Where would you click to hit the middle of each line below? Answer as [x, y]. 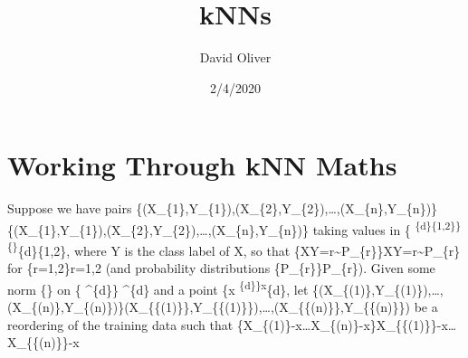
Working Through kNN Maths [202, 165]
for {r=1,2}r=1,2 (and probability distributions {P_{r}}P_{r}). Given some [221, 268]
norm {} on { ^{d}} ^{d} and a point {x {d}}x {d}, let [158, 287]
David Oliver [235, 57]
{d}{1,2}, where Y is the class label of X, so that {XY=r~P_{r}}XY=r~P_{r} [239, 250]
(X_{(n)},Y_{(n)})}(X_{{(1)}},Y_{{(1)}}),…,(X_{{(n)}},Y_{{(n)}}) [209, 307]
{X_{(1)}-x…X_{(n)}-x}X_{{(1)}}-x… [347, 324]
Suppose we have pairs [70, 208]
